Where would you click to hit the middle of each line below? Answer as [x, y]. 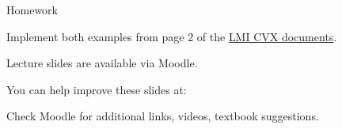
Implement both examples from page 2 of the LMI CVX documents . [172, 36]
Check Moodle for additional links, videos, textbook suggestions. [163, 116]
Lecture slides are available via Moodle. [102, 63]
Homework [32, 9]
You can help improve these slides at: [97, 89]
